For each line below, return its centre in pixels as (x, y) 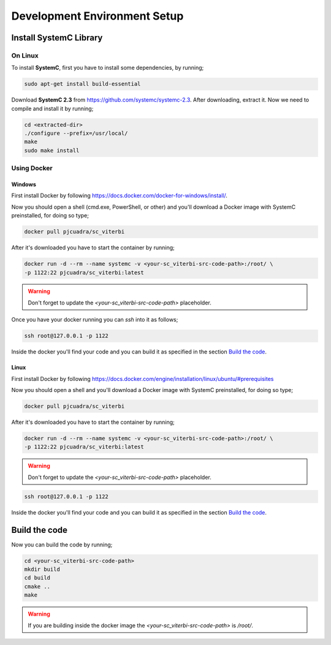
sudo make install (52, 150)
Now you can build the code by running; (62, 545)
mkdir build (42, 569)
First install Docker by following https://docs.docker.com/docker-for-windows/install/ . (120, 195)
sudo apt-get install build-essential (82, 84)
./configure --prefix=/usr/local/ (76, 134)
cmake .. (37, 586)
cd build (37, 578)
